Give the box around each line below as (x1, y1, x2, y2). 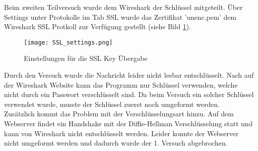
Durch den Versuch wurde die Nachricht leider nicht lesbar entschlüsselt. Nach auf (4, 70, 254, 80)
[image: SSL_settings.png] (24, 39, 113, 46)
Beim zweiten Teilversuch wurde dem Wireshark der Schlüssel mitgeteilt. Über (4, 2, 243, 12)
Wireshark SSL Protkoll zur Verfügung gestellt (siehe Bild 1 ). (4, 21, 191, 32)
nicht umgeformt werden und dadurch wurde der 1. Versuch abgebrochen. (4, 138, 228, 148)
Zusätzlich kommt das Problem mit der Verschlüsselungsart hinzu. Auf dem (4, 108, 234, 119)
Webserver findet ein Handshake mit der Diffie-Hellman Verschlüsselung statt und (4, 118, 253, 128)
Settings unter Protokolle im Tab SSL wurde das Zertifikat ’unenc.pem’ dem (4, 11, 237, 22)
